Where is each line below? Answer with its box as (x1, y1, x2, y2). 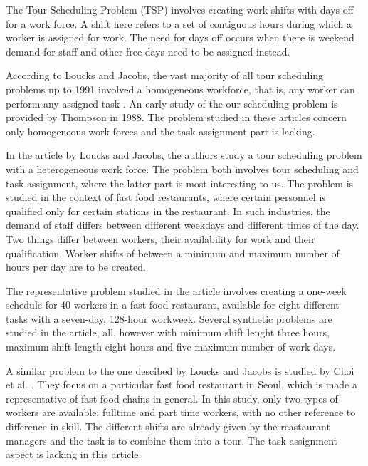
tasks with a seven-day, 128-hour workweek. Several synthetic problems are (6, 311, 332, 326)
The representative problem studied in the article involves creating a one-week (6, 283, 347, 298)
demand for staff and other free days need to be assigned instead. (6, 43, 290, 58)
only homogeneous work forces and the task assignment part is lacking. (6, 123, 315, 138)
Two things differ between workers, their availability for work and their (6, 231, 315, 246)
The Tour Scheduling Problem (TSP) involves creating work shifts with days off (6, 2, 354, 16)
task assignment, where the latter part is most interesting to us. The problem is (6, 175, 354, 190)
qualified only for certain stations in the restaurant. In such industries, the (6, 203, 330, 218)
